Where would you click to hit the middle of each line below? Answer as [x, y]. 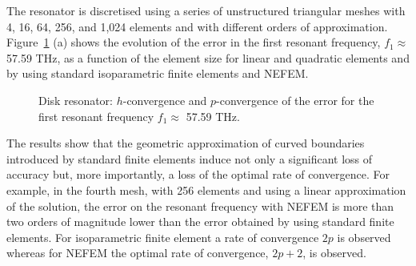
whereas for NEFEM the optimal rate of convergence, [138, 253]
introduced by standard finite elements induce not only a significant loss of [190, 158]
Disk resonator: [76, 100]
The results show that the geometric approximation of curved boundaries [186, 143]
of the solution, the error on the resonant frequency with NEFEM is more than [200, 206]
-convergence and [165, 100]
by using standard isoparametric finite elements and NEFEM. [158, 73]
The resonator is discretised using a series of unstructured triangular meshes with [206, 10]
